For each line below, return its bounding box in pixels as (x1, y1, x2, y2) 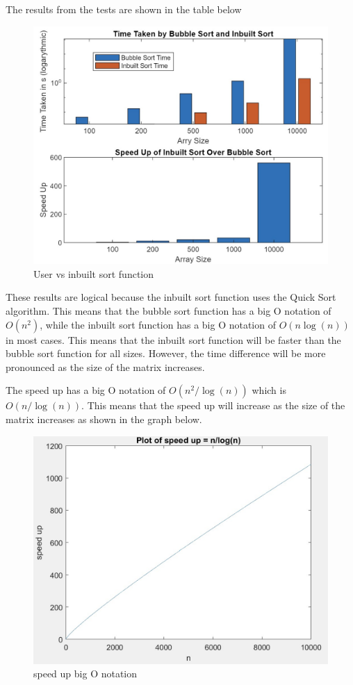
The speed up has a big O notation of (6, 383, 166, 397)
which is (252, 383, 286, 397)
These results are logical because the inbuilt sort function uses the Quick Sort (6, 290, 336, 304)
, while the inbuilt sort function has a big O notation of (40, 317, 276, 331)
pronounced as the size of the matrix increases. (6, 359, 205, 374)
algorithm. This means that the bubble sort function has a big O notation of (6, 304, 331, 317)
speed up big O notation (33, 666, 138, 681)
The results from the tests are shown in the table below (6, 2, 242, 16)
